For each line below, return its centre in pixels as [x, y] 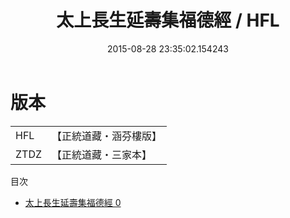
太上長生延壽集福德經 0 [73, 202]
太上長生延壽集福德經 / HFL [168, 20]
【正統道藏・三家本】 [102, 154]
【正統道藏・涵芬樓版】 [107, 136]
